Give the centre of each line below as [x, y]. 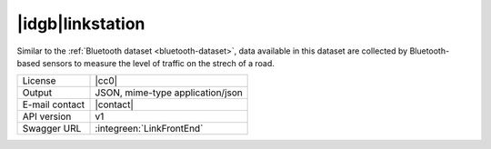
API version [47, 116]
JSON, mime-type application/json [169, 93]
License [39, 81]
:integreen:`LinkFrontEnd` [149, 129]
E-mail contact [54, 104]
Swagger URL [52, 129]
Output [37, 93]
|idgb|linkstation [81, 24]
